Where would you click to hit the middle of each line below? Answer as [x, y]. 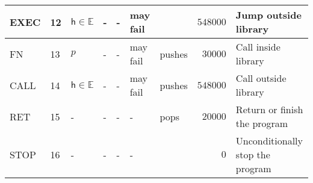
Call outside [261, 78]
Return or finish [269, 109]
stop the [253, 154]
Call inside [258, 47]
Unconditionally [269, 141]
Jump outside [268, 15]
